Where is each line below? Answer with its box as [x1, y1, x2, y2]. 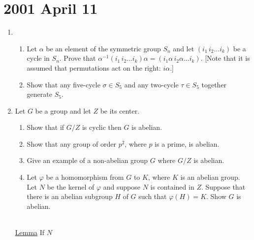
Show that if [27, 122, 64, 132]
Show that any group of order [27, 138, 116, 149]
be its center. [100, 105, 140, 116]
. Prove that [59, 53, 96, 63]
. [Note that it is [200, 53, 250, 63]
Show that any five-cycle [27, 79, 100, 89]
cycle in [27, 53, 50, 63]
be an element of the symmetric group [46, 43, 161, 53]
